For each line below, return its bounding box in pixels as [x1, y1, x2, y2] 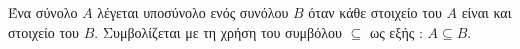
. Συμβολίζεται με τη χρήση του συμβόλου [94, 21, 342, 42]
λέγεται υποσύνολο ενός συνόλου [97, 2, 289, 22]
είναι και [461, 2, 512, 22]
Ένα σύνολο [8, 2, 78, 22]
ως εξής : [369, 21, 423, 42]
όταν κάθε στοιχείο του [308, 2, 442, 22]
